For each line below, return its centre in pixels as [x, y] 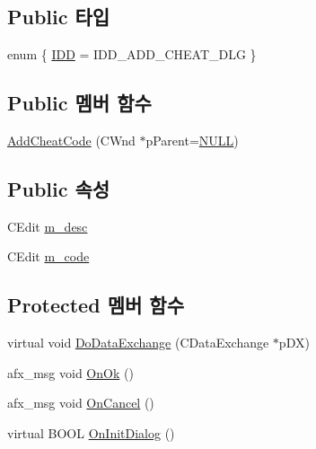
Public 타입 [59, 17]
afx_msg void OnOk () [70, 372]
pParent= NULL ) [192, 140]
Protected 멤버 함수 [96, 305]
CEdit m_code [48, 256]
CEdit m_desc [48, 226]
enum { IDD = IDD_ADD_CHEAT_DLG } [132, 54]
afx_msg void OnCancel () [81, 403]
